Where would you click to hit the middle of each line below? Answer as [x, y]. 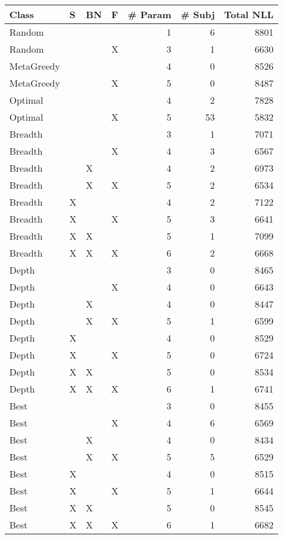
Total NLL [249, 14]
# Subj [198, 14]
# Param [149, 14]
